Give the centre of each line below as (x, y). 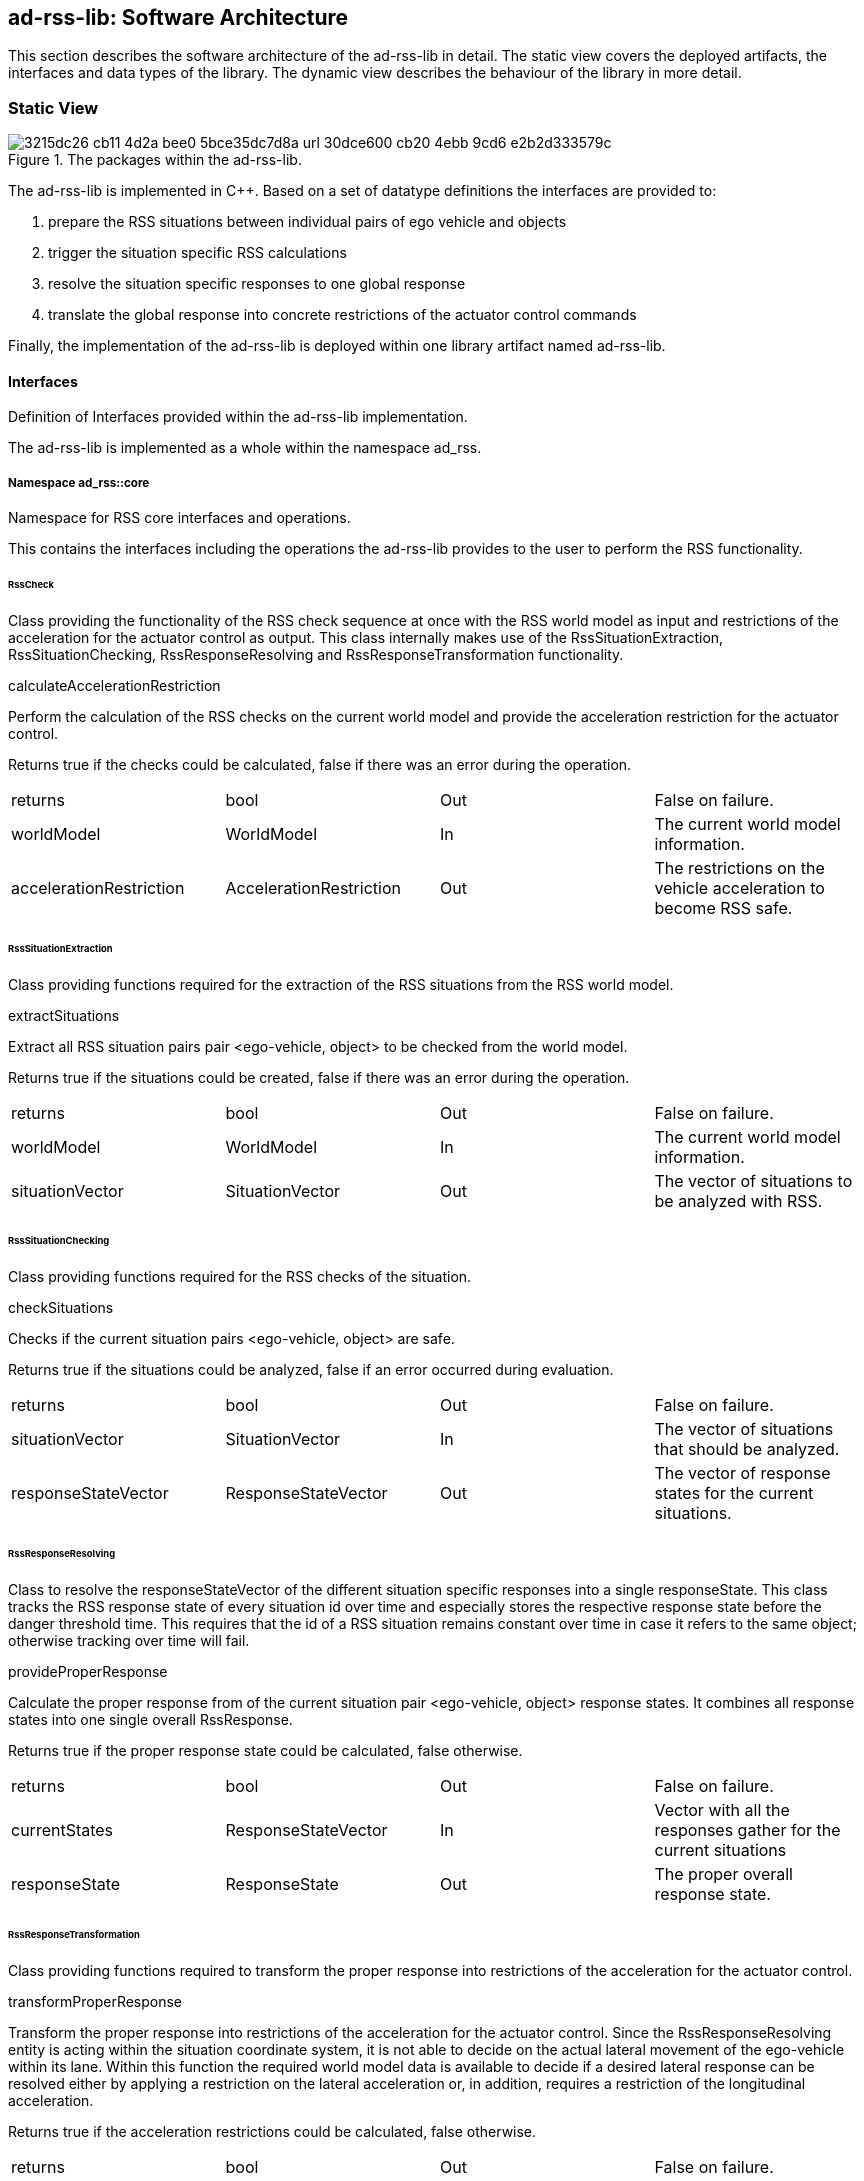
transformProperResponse (95, 2001)
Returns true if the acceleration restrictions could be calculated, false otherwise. (272, 2131)
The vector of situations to (753, 1180)
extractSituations (64, 1015)
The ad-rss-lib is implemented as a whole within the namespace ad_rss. (245, 448)
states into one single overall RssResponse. (150, 1719)
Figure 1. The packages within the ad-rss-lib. (155, 160)
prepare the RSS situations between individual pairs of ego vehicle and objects (307, 222)
